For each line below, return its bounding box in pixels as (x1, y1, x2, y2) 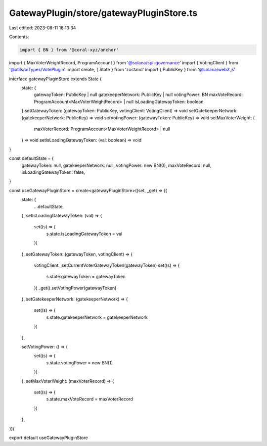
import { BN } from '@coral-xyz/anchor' (19, 47, 119, 52)
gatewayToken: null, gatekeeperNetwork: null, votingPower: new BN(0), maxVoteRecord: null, (21, 162, 212, 168)
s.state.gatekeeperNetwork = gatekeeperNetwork (46, 314, 148, 320)
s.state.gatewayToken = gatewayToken (46, 274, 126, 280)
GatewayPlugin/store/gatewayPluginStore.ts (9, 7, 198, 18)
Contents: (9, 34, 29, 40)
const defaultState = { (9, 155, 54, 161)
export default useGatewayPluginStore (9, 435, 88, 441)
